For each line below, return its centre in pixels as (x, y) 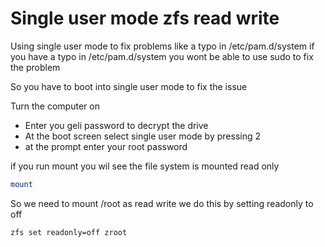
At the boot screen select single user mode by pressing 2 (142, 136)
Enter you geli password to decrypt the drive (116, 125)
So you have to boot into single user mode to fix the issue (129, 86)
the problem (35, 67)
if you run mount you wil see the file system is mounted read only (145, 166)
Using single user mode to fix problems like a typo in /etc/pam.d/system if (162, 46)
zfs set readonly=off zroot (69, 232)
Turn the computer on (55, 106)
